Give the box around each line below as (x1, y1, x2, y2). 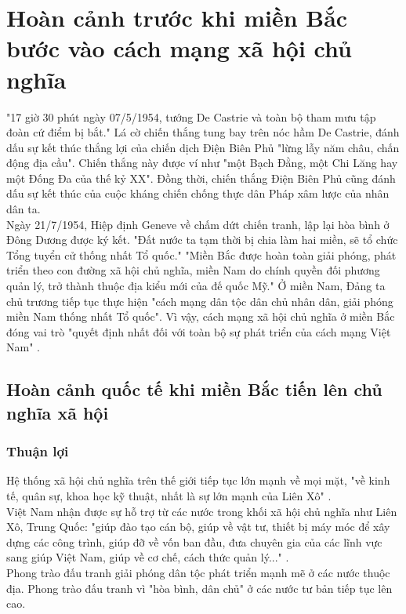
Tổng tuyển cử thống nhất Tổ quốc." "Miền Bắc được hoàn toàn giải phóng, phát (6, 246, 397, 263)
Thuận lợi (6, 441, 69, 461)
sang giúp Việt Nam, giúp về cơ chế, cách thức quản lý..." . (6, 549, 289, 565)
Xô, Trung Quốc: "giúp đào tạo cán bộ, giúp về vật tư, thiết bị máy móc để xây (6, 518, 390, 535)
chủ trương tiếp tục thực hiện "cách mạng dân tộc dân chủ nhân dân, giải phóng (6, 292, 393, 309)
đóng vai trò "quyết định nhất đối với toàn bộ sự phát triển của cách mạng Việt (6, 323, 391, 340)
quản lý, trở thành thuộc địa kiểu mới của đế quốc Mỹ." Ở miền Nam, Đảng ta (6, 278, 386, 294)
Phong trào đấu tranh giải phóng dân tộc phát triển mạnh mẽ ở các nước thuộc (6, 564, 390, 580)
